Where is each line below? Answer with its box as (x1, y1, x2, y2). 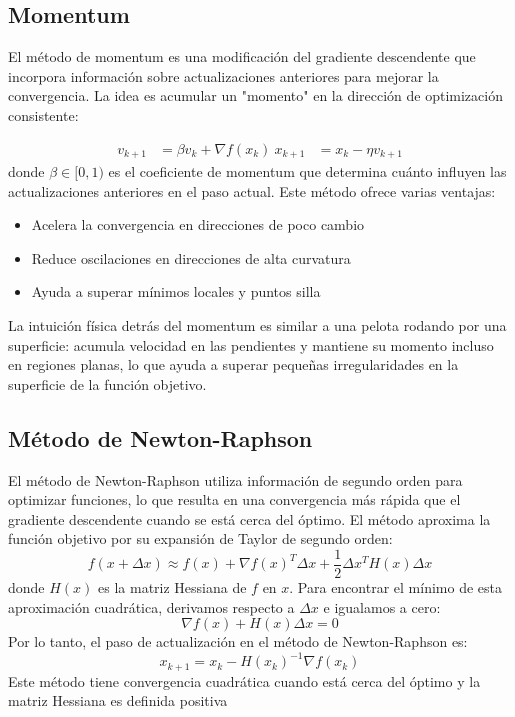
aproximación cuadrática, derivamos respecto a (8, 596, 295, 617)
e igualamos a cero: (323, 596, 441, 617)
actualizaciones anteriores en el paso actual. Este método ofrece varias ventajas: (8, 180, 496, 201)
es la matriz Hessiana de (98, 577, 247, 598)
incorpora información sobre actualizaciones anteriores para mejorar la (8, 65, 439, 86)
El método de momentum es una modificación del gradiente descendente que (8, 46, 476, 67)
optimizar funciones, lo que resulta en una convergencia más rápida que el (8, 489, 461, 510)
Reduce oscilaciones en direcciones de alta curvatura (31, 247, 351, 268)
